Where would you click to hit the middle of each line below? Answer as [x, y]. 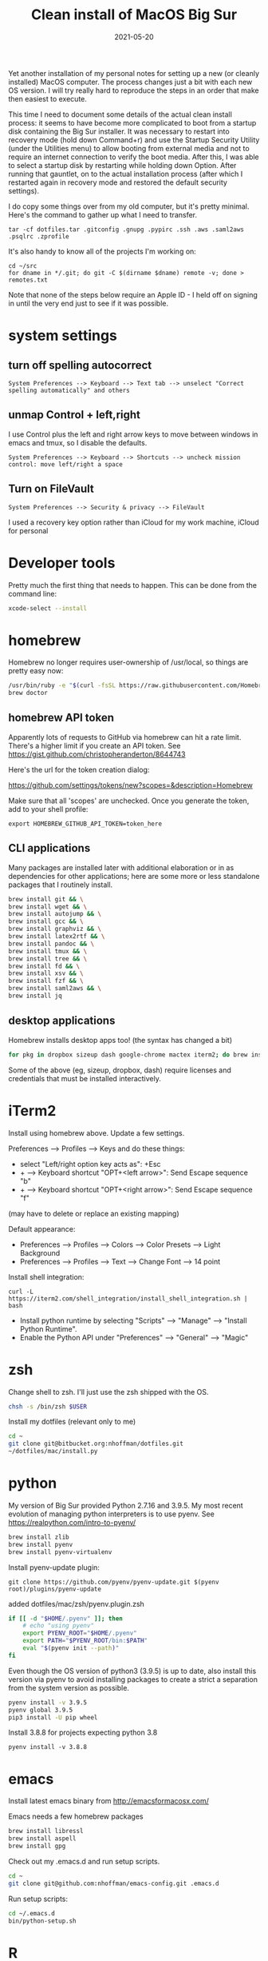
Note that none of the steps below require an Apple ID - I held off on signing [133, 294]
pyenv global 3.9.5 [41, 1710]
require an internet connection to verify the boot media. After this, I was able [134, 157]
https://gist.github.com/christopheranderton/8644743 [97, 754]
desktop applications [62, 1021]
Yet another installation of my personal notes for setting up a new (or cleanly [134, 73]
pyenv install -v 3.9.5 [48, 1702]
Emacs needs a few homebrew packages [76, 1816]
